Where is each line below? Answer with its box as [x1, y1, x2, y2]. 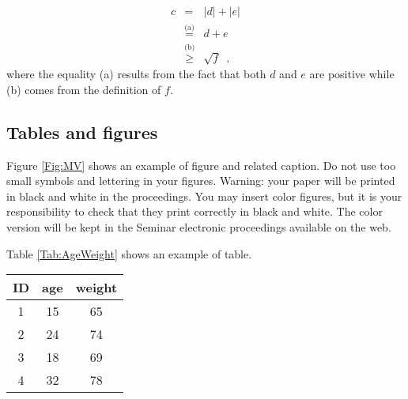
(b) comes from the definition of [6, 81, 161, 97]
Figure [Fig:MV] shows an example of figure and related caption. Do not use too [6, 156, 396, 173]
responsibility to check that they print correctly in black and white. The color [6, 203, 383, 220]
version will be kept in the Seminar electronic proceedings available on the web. [6, 219, 391, 235]
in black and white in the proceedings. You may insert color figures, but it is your [6, 187, 402, 204]
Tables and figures [6, 119, 158, 144]
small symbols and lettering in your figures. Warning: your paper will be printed [6, 172, 395, 189]
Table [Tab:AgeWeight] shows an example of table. [6, 245, 252, 262]
